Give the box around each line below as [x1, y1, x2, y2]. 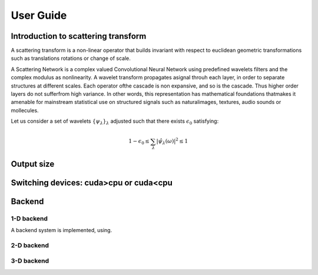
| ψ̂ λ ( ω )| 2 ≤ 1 [156, 137, 188, 146]
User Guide [11, 9, 67, 22]
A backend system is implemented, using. [11, 227, 112, 234]
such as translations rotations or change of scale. [11, 55, 131, 62]
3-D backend [11, 257, 49, 265]
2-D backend [11, 241, 49, 249]
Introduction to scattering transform [11, 31, 147, 41]
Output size [11, 159, 55, 169]
